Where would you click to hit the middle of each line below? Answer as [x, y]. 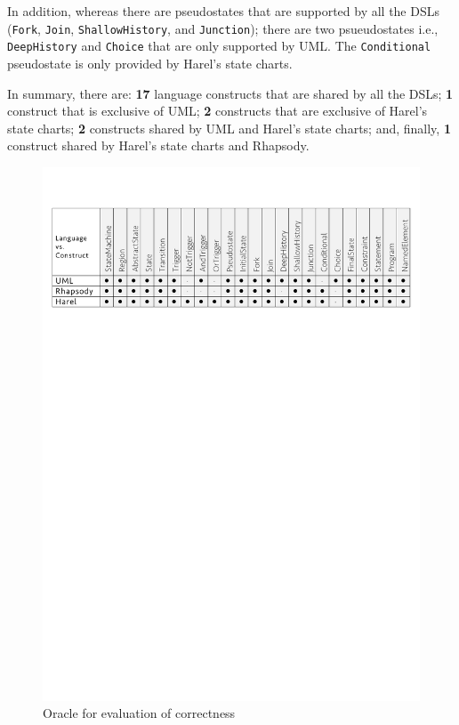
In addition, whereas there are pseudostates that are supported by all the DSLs [223, 11]
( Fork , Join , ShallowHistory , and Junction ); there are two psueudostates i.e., [223, 28]
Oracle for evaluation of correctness [139, 713]
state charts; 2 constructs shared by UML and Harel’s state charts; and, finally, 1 [229, 128]
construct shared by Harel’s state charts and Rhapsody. [158, 145]
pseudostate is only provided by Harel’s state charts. [150, 63]
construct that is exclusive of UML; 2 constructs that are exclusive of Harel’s [217, 111]
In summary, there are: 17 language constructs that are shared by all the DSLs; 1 [230, 93]
